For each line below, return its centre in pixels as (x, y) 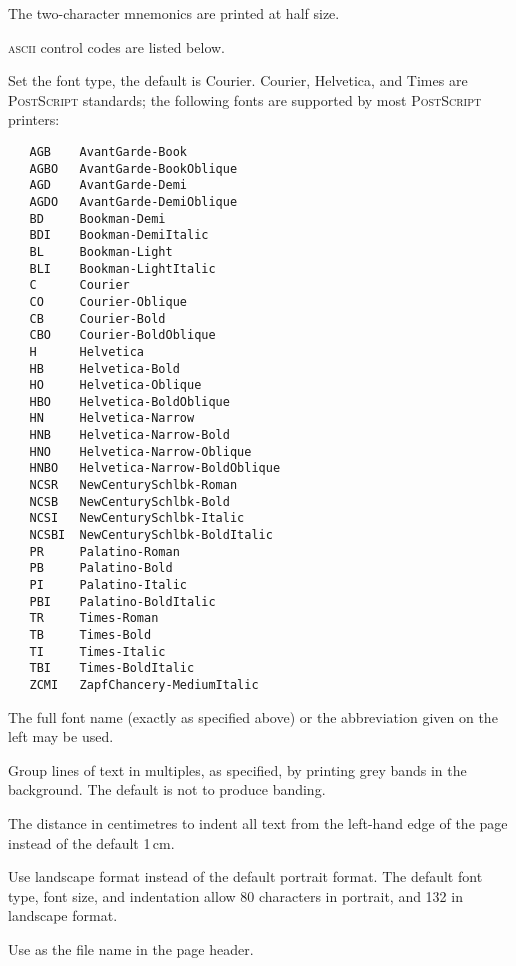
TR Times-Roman (94, 618)
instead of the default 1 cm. (91, 842)
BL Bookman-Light (101, 251)
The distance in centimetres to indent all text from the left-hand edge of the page (258, 823)
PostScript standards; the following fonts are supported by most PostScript (245, 99)
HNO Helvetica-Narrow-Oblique (140, 451)
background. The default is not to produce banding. (167, 789)
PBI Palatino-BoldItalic (122, 601)
